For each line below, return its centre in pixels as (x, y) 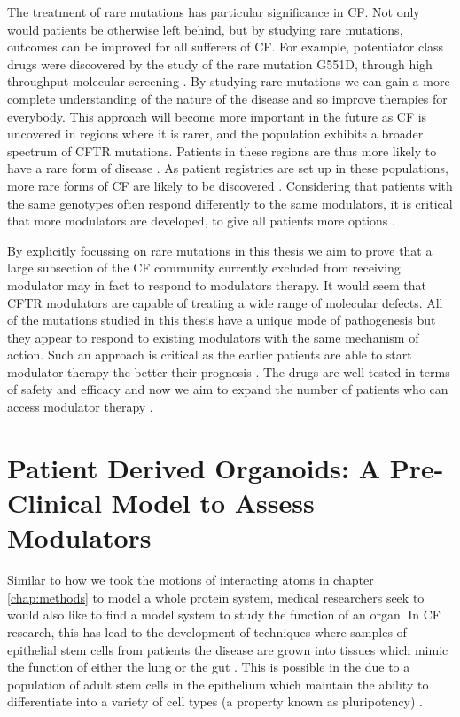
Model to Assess (213, 503)
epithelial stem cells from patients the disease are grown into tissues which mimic (228, 649)
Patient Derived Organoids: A (194, 467)
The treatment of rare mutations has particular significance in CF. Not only (214, 12)
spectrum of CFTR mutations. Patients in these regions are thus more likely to (222, 150)
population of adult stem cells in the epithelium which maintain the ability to (218, 684)
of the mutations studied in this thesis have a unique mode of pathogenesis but (222, 320)
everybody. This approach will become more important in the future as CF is (217, 116)
